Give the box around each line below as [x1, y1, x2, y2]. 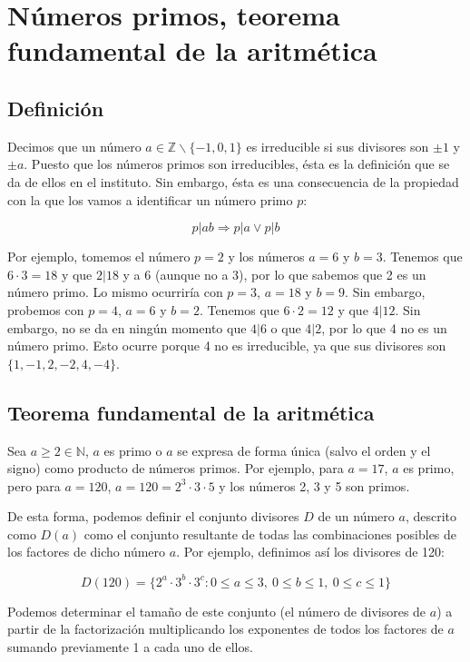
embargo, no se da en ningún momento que [7, 318, 247, 337]
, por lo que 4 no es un [321, 318, 447, 337]
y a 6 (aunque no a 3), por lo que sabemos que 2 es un [122, 264, 426, 283]
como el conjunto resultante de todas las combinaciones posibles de [83, 524, 457, 543]
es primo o [103, 440, 162, 459]
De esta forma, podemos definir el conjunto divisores [7, 507, 299, 526]
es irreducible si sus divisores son [246, 136, 429, 155]
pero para [7, 476, 61, 495]
